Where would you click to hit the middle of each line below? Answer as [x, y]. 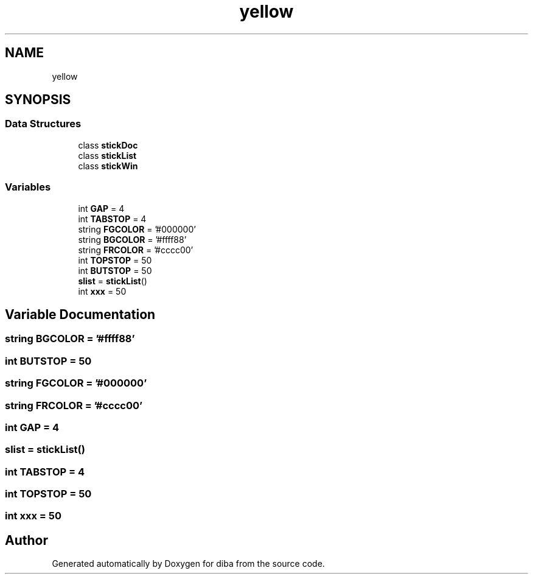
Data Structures [43, 124]
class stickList [107, 155]
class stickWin [108, 166]
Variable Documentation [80, 314]
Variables [28, 187]
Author [26, 540]
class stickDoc [108, 145]
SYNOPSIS [38, 100]
